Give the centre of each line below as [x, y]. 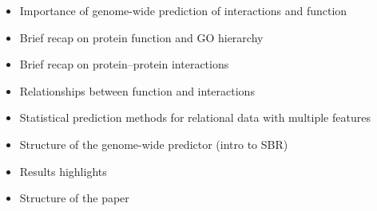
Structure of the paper [74, 198]
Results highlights [63, 171]
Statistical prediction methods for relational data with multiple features [195, 117]
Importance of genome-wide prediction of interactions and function [183, 10]
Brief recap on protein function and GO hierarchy [141, 37]
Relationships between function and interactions [137, 90]
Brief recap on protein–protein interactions [124, 64]
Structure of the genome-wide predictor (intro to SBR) [154, 144]
